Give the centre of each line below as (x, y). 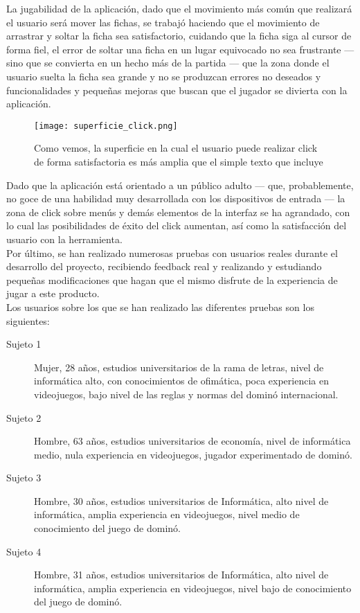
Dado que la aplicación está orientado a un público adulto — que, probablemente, (180, 185)
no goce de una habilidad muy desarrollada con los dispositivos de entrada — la (176, 198)
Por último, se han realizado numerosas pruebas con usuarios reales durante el (172, 252)
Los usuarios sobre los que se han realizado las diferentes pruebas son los (160, 306)
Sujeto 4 (24, 551)
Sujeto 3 (24, 478)
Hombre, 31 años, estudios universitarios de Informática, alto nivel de (181, 575)
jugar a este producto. (53, 293)
